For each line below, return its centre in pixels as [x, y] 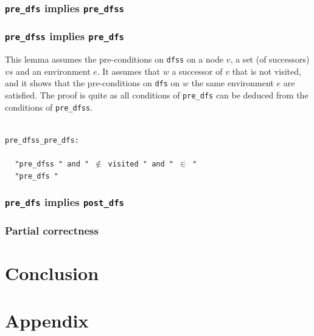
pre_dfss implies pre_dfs [65, 36]
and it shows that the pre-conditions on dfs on [92, 83]
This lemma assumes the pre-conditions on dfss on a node [114, 59]
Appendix [47, 321]
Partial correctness [52, 230]
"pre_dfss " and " [52, 164]
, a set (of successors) [270, 59]
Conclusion [52, 273]
